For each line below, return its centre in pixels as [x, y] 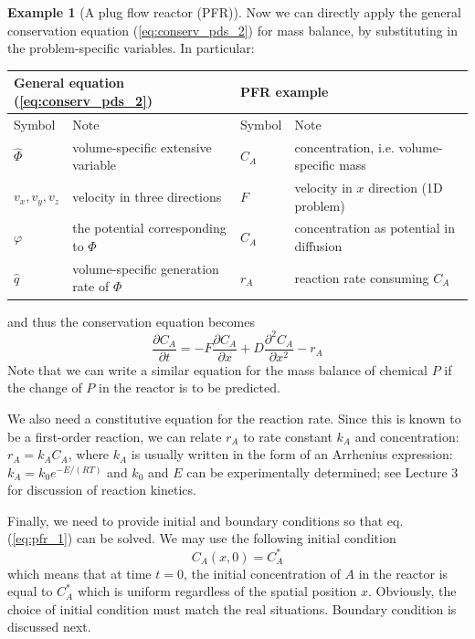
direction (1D [406, 187]
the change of [45, 388]
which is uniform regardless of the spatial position [217, 591]
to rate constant [288, 436]
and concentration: [407, 436]
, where [89, 454]
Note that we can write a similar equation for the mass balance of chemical [217, 369]
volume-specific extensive [142, 147]
